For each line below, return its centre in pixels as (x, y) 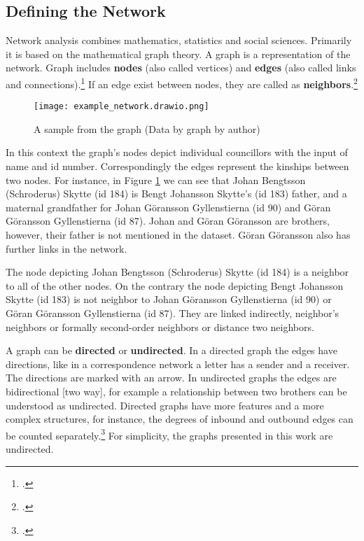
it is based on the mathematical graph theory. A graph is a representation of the (178, 54)
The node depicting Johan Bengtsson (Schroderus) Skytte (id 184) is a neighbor (177, 272)
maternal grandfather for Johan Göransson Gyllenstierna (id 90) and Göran (168, 207)
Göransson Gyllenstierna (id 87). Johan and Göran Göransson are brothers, (168, 221)
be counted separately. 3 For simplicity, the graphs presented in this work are (169, 434)
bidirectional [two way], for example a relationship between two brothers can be (176, 391)
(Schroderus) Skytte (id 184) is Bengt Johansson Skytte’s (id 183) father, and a (176, 194)
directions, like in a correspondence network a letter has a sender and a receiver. (178, 364)
